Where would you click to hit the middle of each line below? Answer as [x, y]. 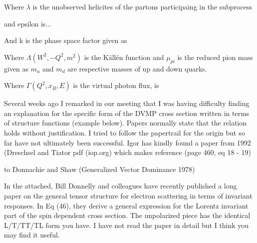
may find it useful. [32, 235]
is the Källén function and [124, 57]
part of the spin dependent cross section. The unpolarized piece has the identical [127, 215]
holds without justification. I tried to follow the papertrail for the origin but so [125, 132]
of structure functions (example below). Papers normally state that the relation [126, 123]
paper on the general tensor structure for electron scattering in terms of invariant [128, 195]
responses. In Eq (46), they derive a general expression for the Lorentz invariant [126, 205]
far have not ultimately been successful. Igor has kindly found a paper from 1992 [128, 142]
